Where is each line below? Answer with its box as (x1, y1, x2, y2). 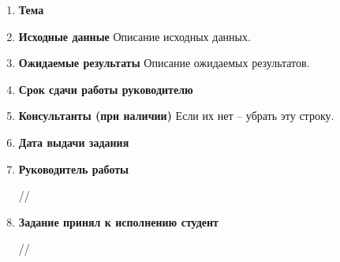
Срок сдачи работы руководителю (18, 80, 193, 97)
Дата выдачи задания (18, 133, 129, 150)
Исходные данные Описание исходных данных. (18, 28, 251, 44)
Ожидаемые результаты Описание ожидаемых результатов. (18, 54, 310, 71)
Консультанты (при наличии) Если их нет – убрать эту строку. (18, 107, 334, 124)
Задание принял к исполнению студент (18, 213, 219, 230)
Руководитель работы (18, 160, 129, 177)
